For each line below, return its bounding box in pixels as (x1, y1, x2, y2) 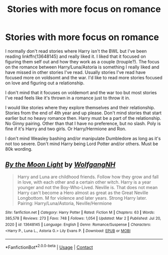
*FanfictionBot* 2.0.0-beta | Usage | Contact (5, 244, 93, 251)
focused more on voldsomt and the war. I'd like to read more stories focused (5, 74, 162, 80)
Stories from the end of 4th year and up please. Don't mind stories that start (5, 110, 161, 116)
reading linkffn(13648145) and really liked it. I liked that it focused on (5, 53, 146, 59)
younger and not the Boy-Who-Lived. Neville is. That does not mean (17, 184, 158, 190)
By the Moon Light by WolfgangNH (5, 161, 116, 169)
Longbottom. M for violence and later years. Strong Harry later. (17, 195, 147, 201)
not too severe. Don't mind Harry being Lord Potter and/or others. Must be (5, 141, 158, 147)
